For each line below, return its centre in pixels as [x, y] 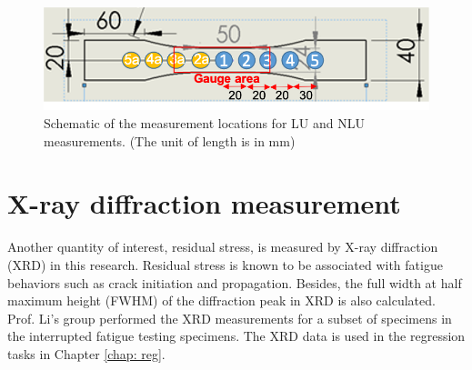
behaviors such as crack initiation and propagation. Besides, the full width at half [235, 282]
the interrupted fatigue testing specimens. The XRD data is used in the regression [236, 336]
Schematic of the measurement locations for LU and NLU [204, 123]
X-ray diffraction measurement [204, 203]
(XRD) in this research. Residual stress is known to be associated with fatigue [225, 264]
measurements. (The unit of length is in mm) [170, 140]
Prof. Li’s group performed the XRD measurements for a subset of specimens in [230, 318]
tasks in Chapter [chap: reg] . [86, 353]
